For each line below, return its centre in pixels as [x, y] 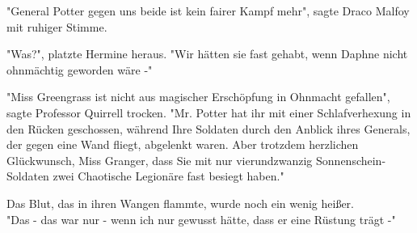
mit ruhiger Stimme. [57, 26]
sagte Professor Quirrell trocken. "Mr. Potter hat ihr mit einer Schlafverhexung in [209, 112]
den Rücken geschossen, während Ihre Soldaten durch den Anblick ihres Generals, [208, 128]
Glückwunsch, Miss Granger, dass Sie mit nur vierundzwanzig [160, 160]
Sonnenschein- [351, 160]
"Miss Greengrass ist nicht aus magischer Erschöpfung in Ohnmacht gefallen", [198, 97]
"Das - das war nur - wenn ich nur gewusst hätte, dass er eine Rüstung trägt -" [201, 219]
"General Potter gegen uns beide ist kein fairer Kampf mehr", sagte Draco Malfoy [208, 11]
